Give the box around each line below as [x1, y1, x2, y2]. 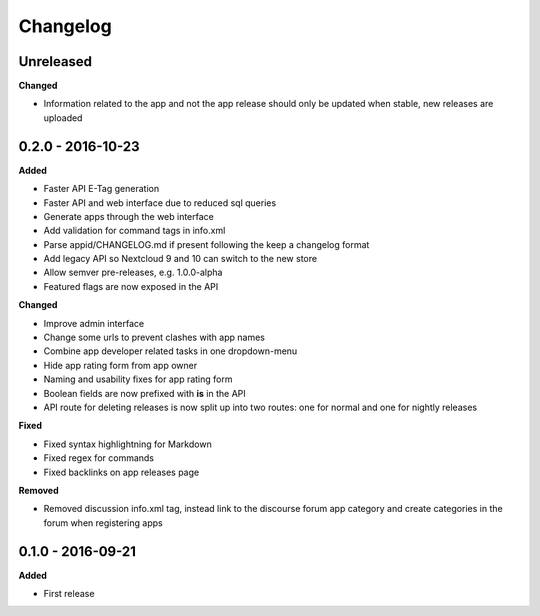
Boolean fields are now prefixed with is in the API [43, 387, 247, 399]
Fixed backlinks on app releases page [43, 466, 200, 478]
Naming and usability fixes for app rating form [43, 373, 233, 385]
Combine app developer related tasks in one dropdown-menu [43, 345, 298, 357]
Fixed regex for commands [43, 452, 155, 464]
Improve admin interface [43, 317, 145, 329]
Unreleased [18, 53, 93, 70]
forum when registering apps [43, 516, 164, 529]
